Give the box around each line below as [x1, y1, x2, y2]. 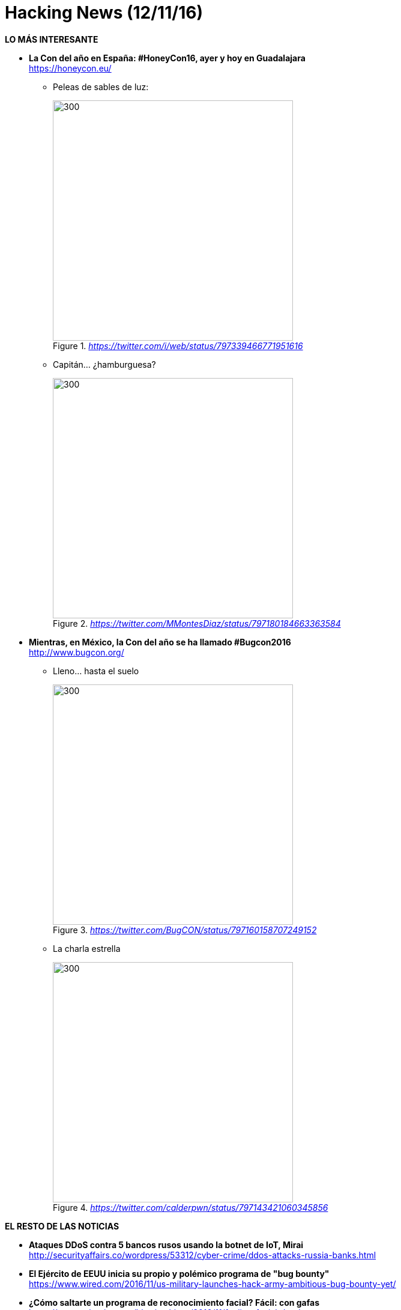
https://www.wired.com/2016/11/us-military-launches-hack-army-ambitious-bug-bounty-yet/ [29, 1278, 396, 1289]
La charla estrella [53, 943, 121, 954]
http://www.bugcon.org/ [29, 647, 124, 657]
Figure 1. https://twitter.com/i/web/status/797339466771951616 [53, 340, 303, 351]
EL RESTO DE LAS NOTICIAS [5, 1220, 119, 1231]
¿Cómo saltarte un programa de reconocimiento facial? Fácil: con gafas [29, 1297, 319, 1308]
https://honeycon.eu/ [29, 62, 112, 73]
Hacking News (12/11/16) [5, 2, 203, 23]
